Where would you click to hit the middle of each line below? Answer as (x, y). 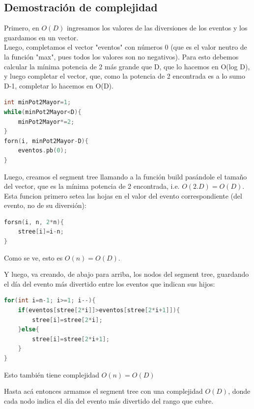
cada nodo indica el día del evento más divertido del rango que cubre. (109, 400)
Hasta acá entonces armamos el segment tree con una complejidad (103, 391)
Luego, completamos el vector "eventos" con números (83, 47)
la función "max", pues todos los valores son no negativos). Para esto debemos (121, 56)
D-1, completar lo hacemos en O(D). (59, 85)
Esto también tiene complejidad (52, 374)
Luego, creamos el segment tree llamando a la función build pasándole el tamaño (126, 176)
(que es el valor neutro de (209, 47)
